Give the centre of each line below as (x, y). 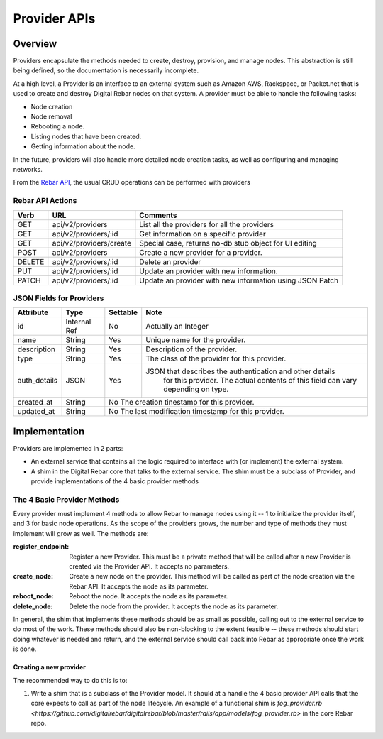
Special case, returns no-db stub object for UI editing (228, 243)
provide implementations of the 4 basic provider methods (115, 481)
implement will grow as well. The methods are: (81, 533)
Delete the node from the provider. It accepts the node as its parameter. (174, 606)
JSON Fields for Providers (59, 298)
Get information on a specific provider (202, 234)
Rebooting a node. (58, 126)
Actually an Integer (177, 327)
